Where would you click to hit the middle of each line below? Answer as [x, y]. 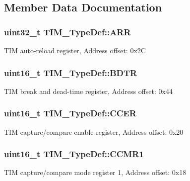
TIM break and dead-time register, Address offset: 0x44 [88, 91]
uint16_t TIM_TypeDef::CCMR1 [74, 154]
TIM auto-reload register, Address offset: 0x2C [75, 50]
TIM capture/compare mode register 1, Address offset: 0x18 [95, 172]
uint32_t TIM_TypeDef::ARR [67, 32]
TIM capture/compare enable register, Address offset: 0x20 [94, 132]
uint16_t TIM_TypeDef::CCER [70, 113]
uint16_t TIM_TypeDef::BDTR [71, 72]
